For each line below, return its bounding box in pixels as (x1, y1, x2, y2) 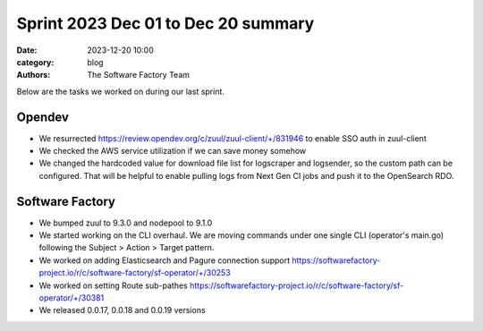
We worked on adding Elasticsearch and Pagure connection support (38, 255, 291, 266)
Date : (16, 45, 38, 55)
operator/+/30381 (38, 293, 105, 303)
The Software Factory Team (87, 70, 191, 81)
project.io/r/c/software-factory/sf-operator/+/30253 (38, 267, 232, 278)
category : (16, 56, 55, 67)
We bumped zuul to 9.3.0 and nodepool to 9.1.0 (38, 217, 213, 228)
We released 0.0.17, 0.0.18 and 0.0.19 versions (38, 305, 206, 316)
